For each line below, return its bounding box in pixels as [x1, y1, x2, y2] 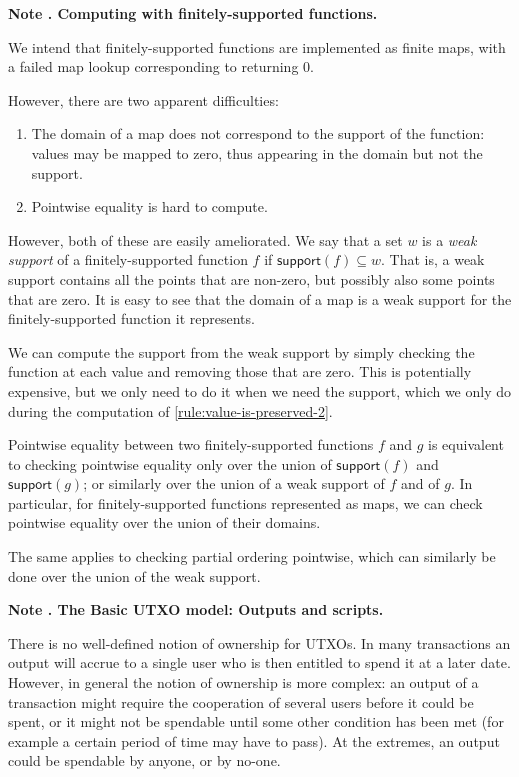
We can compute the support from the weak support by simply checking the [8, 341, 475, 362]
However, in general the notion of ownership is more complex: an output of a [8, 672, 479, 693]
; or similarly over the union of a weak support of [83, 473, 385, 494]
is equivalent [428, 434, 504, 455]
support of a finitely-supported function [8, 249, 248, 270]
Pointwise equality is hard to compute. [31, 196, 268, 217]
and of [401, 473, 440, 494]
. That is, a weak [381, 249, 485, 270]
